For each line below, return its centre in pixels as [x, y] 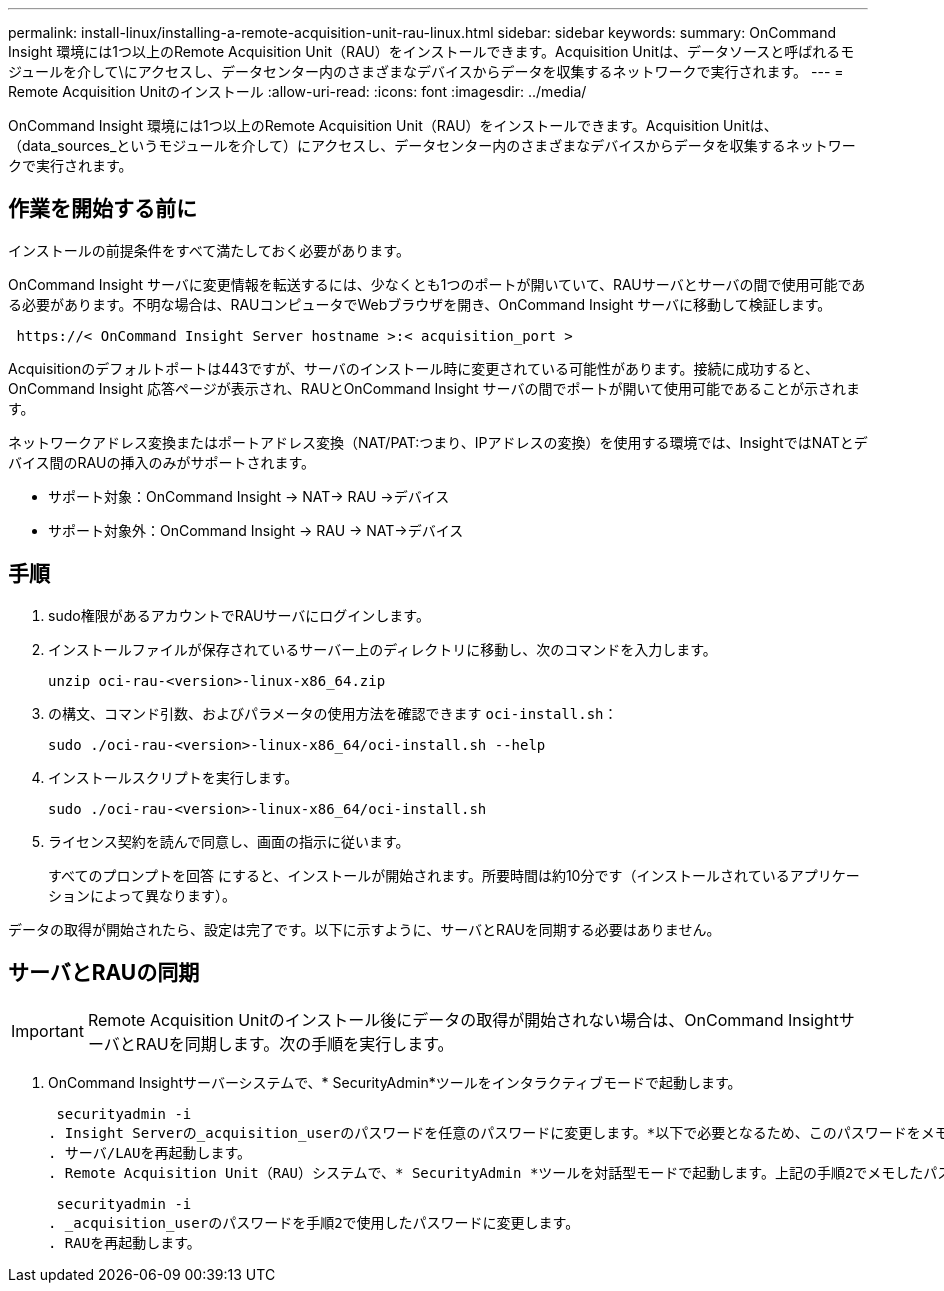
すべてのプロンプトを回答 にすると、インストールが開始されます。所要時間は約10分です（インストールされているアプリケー [454, 875]
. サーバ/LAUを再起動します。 [150, 1152]
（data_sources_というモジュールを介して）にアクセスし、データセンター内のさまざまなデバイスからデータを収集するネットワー [432, 145]
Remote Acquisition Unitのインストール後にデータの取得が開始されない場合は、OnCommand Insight [463, 1019]
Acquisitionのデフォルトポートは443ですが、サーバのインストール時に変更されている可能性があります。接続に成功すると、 [413, 368]
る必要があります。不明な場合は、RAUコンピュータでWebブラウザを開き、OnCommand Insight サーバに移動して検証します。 [420, 304]
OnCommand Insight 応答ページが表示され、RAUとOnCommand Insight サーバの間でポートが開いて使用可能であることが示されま [434, 388]
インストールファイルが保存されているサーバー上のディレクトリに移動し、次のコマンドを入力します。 [382, 649]
